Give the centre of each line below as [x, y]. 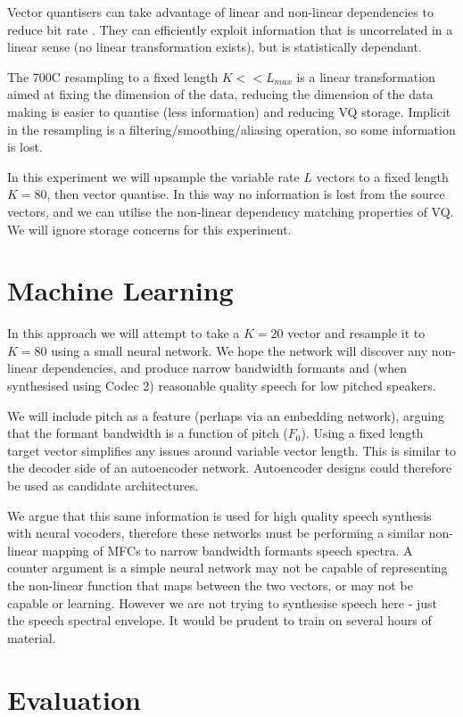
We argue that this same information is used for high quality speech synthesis [219, 515]
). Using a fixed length [362, 433]
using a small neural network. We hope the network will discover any [240, 350]
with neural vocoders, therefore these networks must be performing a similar [216, 533]
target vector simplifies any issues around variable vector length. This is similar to [231, 450]
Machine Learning [120, 290]
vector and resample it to [356, 333]
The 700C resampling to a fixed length [113, 76]
